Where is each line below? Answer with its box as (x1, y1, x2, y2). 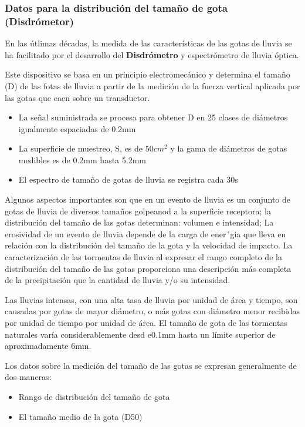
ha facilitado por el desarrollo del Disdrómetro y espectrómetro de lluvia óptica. (5, 48, 299, 60)
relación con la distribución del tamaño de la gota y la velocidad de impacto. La (5, 239, 293, 251)
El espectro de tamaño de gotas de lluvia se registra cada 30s (18, 173, 238, 186)
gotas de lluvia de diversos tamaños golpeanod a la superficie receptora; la (5, 204, 271, 217)
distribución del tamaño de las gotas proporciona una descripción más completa (5, 262, 292, 274)
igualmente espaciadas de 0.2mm (18, 122, 136, 135)
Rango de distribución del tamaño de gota (18, 390, 170, 402)
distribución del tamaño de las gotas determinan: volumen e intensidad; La (5, 216, 274, 228)
